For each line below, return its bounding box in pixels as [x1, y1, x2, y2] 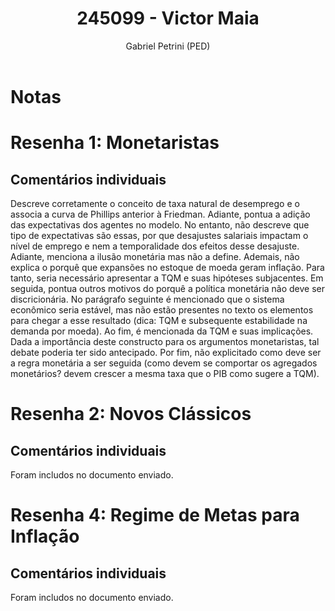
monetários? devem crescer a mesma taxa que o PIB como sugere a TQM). [10, 367, 320, 379]
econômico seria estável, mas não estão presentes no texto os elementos [10, 303, 314, 316]
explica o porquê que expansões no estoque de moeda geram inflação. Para [10, 261, 325, 273]
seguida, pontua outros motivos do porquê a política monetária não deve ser [10, 282, 326, 294]
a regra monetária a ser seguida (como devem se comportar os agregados [10, 357, 318, 369]
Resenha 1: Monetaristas [10, 132, 220, 154]
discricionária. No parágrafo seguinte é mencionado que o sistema [10, 293, 285, 305]
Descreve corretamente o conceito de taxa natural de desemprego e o [10, 197, 300, 209]
